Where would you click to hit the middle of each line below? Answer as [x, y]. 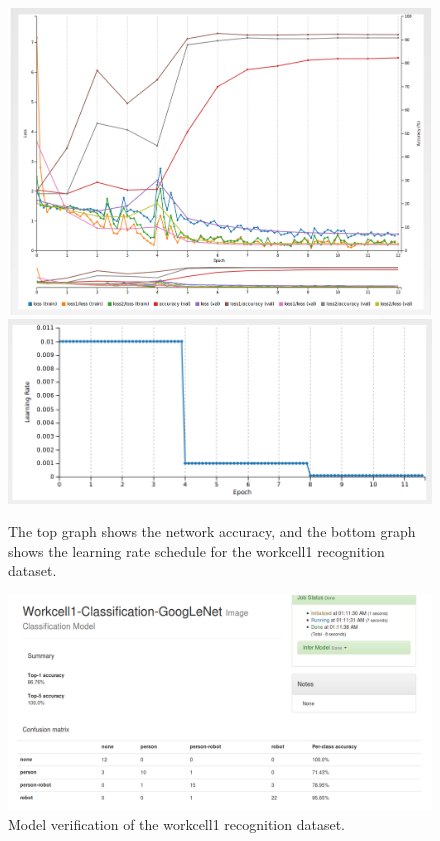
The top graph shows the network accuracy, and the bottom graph [212, 531]
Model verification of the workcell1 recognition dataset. [176, 823]
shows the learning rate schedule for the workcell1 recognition [196, 550]
